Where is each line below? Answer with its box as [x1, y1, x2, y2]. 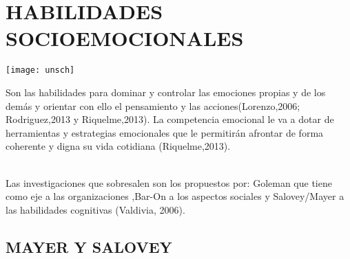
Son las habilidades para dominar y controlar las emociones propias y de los [6, 85, 326, 99]
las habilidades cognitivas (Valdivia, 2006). [6, 202, 185, 216]
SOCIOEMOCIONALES [6, 24, 244, 52]
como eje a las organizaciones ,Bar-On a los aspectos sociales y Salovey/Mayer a [6, 189, 344, 203]
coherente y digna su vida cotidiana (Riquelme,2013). [6, 139, 231, 153]
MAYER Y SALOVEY [6, 236, 172, 257]
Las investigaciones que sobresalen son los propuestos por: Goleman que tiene [6, 175, 332, 190]
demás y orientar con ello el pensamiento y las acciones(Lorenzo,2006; [6, 98, 300, 113]
